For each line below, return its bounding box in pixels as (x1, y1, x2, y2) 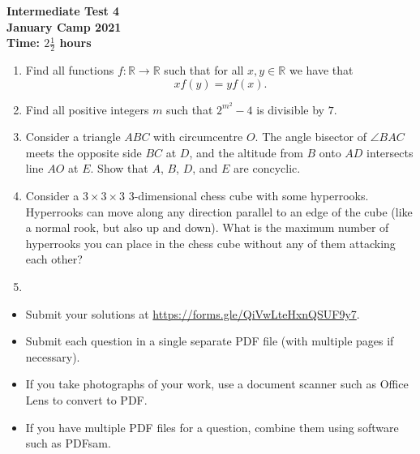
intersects (366, 143, 414, 161)
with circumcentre (153, 128, 243, 145)
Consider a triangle (25, 128, 121, 145)
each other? (25, 251, 83, 268)
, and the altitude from (189, 143, 303, 161)
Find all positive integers (25, 101, 149, 118)
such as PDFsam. (25, 435, 111, 452)
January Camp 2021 (6, 18, 122, 35)
